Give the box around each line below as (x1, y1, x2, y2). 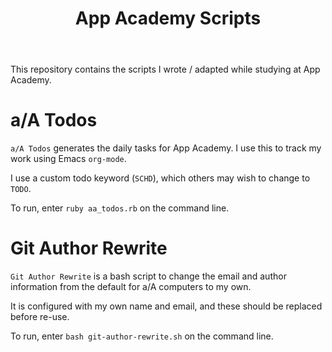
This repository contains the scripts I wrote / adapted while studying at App (10, 63, 321, 76)
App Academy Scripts (74, 7, 262, 30)
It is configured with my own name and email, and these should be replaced (10, 300, 323, 312)
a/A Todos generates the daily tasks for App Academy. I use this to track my (10, 142, 322, 154)
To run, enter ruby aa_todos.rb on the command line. (10, 202, 230, 214)
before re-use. (10, 311, 70, 323)
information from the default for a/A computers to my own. (10, 281, 252, 293)
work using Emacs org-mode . (10, 153, 127, 165)
